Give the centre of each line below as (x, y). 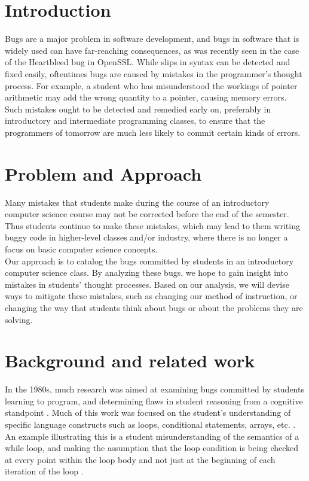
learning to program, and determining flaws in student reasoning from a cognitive (154, 401)
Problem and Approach (103, 173)
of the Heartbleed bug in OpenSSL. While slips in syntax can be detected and (148, 62)
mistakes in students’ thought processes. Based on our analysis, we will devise (147, 284)
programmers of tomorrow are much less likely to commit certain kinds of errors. (153, 132)
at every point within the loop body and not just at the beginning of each (140, 459)
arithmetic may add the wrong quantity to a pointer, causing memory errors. (146, 97)
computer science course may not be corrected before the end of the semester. (147, 214)
